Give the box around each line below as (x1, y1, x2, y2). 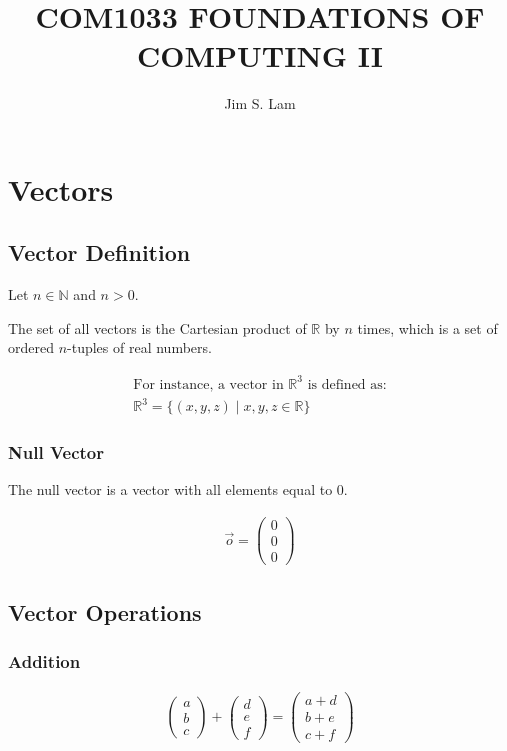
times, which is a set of (357, 317, 498, 338)
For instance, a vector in (133, 377, 284, 392)
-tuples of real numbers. (67, 337, 212, 358)
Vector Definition (8, 237, 191, 268)
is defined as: (307, 377, 387, 392)
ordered (8, 337, 54, 358)
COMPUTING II (137, 35, 383, 76)
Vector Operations (8, 596, 202, 627)
